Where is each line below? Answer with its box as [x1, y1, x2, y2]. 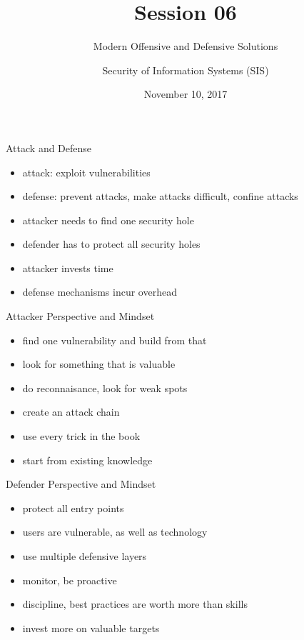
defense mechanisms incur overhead [22, 284, 177, 299]
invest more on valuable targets [22, 620, 160, 635]
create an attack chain [22, 404, 120, 419]
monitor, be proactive [22, 572, 117, 587]
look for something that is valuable [22, 356, 176, 371]
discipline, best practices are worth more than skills [22, 596, 248, 611]
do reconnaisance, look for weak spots [22, 380, 188, 395]
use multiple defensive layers [22, 549, 147, 563]
